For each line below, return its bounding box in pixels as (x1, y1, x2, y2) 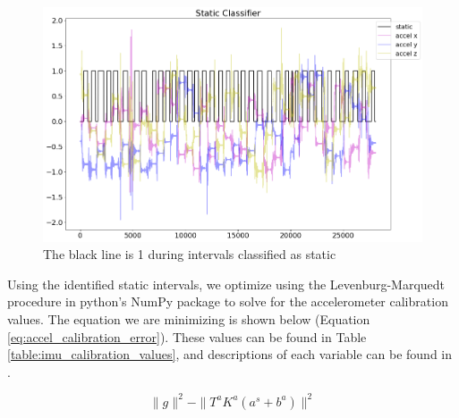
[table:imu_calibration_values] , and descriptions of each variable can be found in (7, 345, 453, 364)
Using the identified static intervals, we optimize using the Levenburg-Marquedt (7, 274, 446, 293)
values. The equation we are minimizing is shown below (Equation (7, 309, 370, 328)
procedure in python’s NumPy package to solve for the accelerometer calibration (7, 292, 448, 311)
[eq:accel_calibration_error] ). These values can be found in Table (7, 327, 367, 346)
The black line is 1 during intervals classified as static (43, 245, 336, 263)
